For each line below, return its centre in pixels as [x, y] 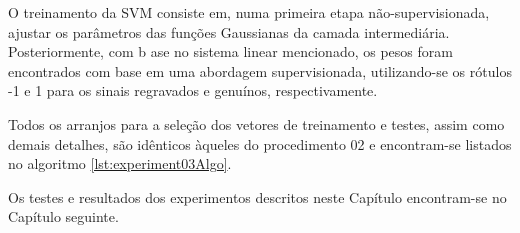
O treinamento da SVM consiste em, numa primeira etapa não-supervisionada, [249, 12]
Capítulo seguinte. [63, 216]
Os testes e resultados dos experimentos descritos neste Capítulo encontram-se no [257, 196]
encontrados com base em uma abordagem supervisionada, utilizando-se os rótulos [260, 70]
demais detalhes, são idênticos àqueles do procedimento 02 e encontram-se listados [260, 143]
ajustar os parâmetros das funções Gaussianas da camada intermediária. [229, 31]
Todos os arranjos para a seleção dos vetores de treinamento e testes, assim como [256, 123]
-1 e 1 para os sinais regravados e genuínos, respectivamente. [193, 90]
